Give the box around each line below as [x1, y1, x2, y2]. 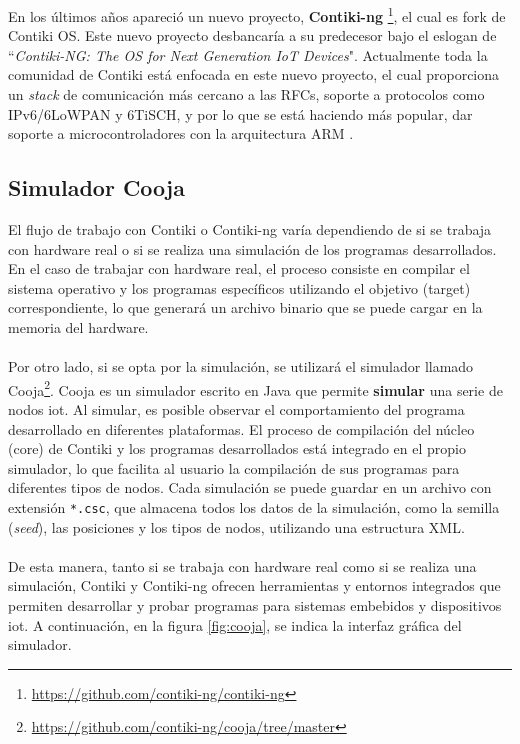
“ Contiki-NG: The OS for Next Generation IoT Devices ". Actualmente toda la [8, 44, 488, 65]
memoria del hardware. [8, 316, 149, 337]
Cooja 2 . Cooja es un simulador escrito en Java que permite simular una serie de [8, 376, 503, 400]
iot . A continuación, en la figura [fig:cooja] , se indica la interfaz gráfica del [8, 614, 462, 635]
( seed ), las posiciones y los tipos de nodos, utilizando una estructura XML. [8, 516, 465, 537]
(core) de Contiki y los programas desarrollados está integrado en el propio [8, 438, 466, 459]
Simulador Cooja [8, 172, 185, 203]
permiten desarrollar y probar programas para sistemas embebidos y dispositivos [8, 595, 502, 616]
